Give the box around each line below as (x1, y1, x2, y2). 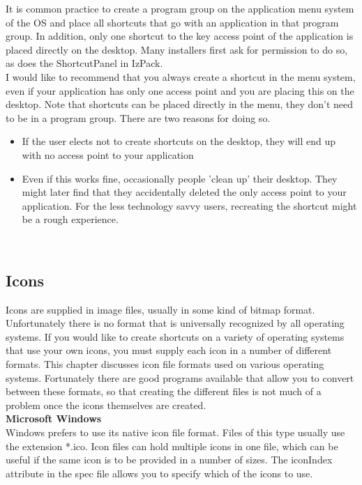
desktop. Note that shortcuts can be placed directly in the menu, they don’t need (6, 97, 354, 111)
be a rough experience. (22, 212, 119, 226)
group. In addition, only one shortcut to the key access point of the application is (6, 29, 354, 43)
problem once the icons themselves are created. (6, 397, 206, 412)
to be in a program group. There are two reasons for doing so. (6, 110, 271, 125)
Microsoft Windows (6, 411, 102, 426)
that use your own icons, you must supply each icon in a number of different (6, 343, 332, 357)
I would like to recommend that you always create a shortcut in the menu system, (6, 69, 356, 84)
